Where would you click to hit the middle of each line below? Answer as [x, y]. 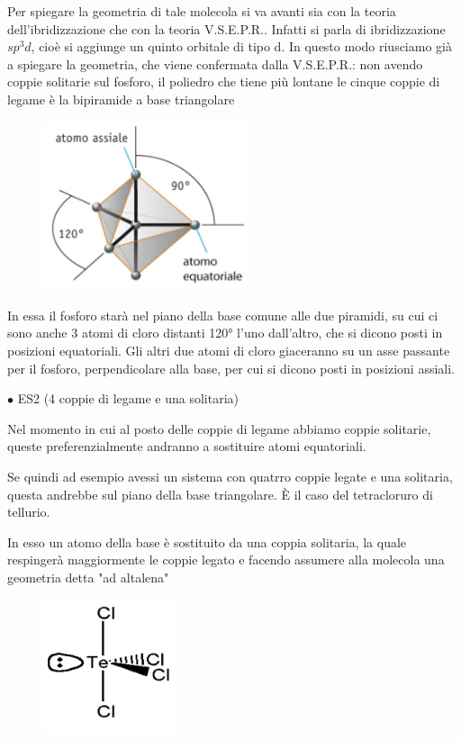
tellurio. [29, 512]
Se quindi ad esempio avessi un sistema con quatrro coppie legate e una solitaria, [230, 477]
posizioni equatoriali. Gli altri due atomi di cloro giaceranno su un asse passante [229, 351]
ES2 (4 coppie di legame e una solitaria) [128, 398]
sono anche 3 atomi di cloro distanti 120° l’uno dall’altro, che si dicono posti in [225, 333]
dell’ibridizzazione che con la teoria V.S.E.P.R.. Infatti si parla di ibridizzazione [226, 28]
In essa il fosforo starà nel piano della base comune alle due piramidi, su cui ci [223, 315]
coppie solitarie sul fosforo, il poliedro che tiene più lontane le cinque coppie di [224, 81]
